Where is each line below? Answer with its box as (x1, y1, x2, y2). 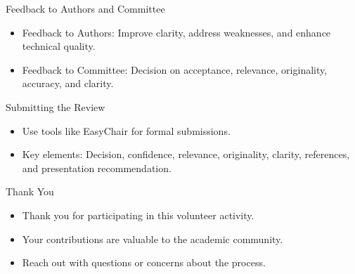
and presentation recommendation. (22, 160, 172, 175)
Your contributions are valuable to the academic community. (22, 231, 283, 246)
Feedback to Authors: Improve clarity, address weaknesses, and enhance (22, 25, 331, 39)
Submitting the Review (6, 99, 105, 114)
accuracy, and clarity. (22, 76, 114, 91)
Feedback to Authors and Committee (6, 1, 165, 15)
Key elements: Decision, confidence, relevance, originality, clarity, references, (22, 147, 350, 162)
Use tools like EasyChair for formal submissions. (22, 123, 231, 138)
